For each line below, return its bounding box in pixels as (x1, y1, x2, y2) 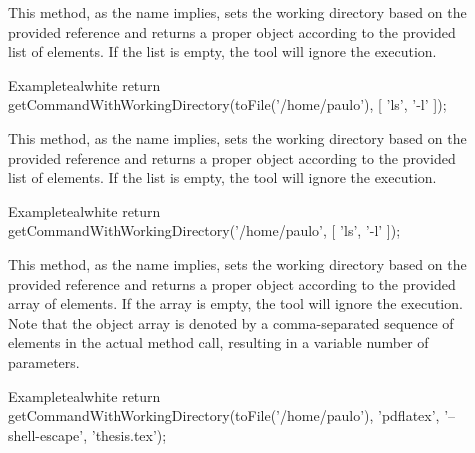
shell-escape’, (8, 424, 88, 445)
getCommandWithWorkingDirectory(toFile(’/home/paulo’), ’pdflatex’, (8, 405, 440, 426)
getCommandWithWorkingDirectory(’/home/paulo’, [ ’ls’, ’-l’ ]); (8, 220, 401, 241)
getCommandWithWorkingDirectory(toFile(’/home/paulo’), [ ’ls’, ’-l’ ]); (8, 94, 447, 115)
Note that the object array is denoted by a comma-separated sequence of (8, 312, 454, 333)
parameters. (8, 351, 80, 372)
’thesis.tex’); (91, 424, 167, 445)
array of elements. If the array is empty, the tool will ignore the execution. (8, 293, 463, 314)
